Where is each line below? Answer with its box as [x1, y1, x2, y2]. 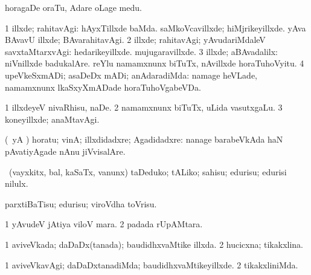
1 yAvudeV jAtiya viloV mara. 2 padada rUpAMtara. [5, 218, 203, 230]
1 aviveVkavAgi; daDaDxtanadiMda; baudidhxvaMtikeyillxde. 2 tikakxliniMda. [5, 258, 298, 271]
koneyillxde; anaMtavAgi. [5, 112, 100, 125]
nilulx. [5, 177, 28, 190]
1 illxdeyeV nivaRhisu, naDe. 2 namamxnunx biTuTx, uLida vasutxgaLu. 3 [5, 101, 283, 114]
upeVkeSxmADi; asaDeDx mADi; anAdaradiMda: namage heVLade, [5, 68, 258, 81]
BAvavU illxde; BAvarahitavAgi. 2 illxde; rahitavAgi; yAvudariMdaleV [5, 33, 266, 46]
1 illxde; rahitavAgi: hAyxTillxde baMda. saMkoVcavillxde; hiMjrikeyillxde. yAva [5, 21, 306, 34]
